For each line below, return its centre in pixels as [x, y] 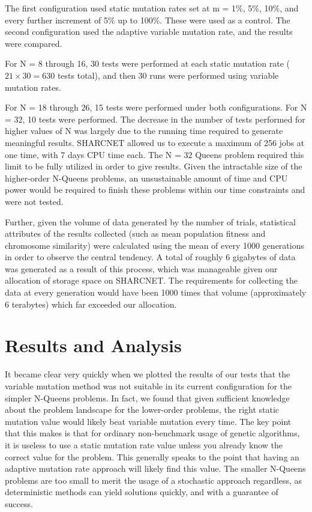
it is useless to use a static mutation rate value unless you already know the [144, 444]
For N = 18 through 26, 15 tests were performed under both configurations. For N [156, 107]
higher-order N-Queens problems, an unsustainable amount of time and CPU [146, 178]
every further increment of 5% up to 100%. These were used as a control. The [148, 20]
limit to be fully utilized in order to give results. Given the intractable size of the [154, 166]
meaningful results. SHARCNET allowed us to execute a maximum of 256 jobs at [155, 142]
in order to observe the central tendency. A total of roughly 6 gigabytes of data [150, 257]
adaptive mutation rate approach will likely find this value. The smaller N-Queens [155, 468]
